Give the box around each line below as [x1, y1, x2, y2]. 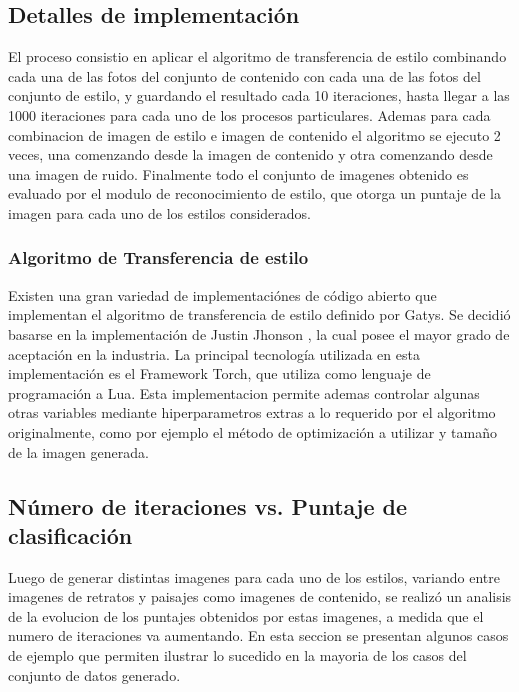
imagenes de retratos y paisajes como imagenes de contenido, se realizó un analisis [8, 586, 512, 607]
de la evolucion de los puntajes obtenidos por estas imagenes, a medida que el [8, 605, 484, 626]
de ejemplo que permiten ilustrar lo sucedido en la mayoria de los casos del [8, 645, 467, 666]
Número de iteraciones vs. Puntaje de [8, 490, 407, 521]
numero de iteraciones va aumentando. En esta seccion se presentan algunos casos [8, 625, 509, 646]
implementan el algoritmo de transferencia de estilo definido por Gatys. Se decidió [8, 304, 511, 325]
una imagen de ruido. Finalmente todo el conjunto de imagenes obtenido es [8, 163, 469, 184]
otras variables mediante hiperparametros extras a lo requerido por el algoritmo [8, 402, 496, 423]
